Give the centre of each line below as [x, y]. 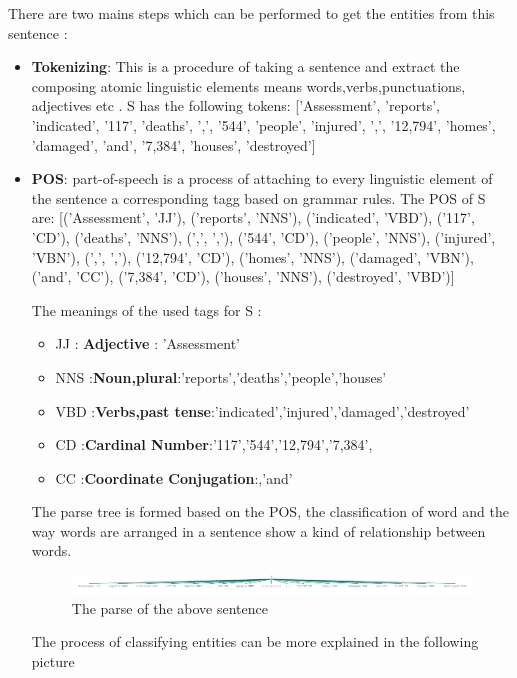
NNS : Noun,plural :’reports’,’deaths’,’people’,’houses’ [221, 376]
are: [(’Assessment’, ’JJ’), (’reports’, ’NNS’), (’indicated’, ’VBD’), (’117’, [253, 217]
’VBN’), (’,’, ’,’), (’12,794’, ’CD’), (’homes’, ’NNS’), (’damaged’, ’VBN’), [252, 256]
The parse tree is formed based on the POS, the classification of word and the [270, 511]
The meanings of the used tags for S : [146, 309]
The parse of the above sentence [169, 607]
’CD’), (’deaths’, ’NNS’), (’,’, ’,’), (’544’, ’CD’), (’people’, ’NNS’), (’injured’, [263, 236]
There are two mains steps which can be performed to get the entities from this [251, 13]
